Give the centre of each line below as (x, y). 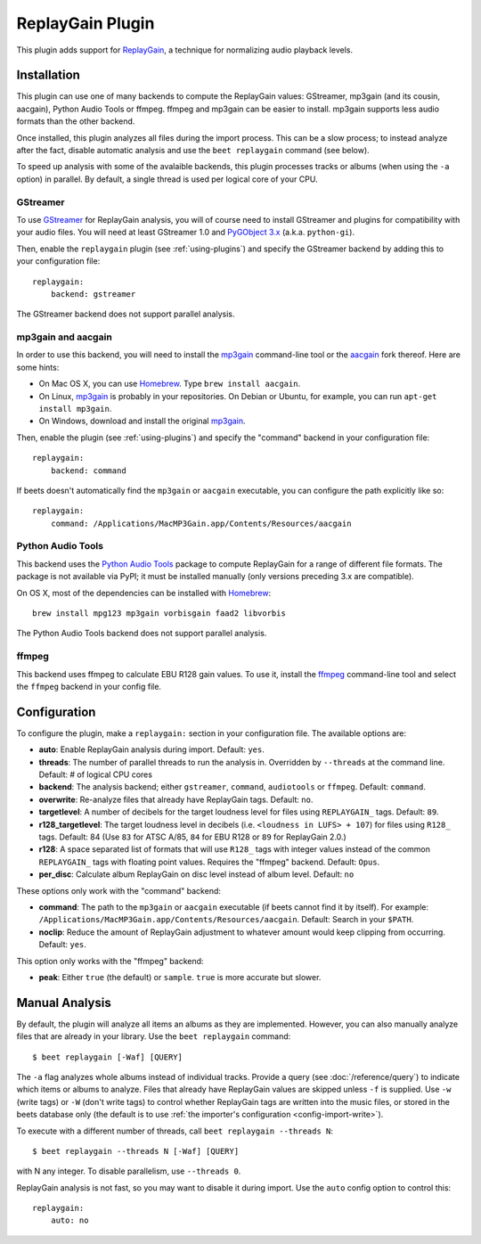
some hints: (38, 367)
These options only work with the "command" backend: (119, 890)
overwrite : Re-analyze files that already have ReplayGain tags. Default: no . (176, 799)
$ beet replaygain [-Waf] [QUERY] (107, 1057)
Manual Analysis (64, 1003)
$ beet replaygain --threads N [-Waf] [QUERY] (136, 1151)
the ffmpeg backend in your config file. (89, 686)
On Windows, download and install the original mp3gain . (142, 421)
